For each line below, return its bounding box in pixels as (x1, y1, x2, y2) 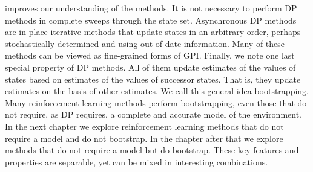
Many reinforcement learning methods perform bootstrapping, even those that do (5, 96, 307, 109)
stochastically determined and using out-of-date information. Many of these (5, 37, 285, 49)
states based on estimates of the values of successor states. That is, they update (5, 72, 301, 85)
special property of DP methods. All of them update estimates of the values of (5, 60, 296, 73)
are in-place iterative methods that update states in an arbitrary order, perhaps (5, 25, 301, 38)
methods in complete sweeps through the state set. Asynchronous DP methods (5, 13, 297, 26)
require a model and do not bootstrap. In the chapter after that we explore (5, 132, 283, 144)
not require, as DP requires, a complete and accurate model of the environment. (5, 108, 301, 121)
